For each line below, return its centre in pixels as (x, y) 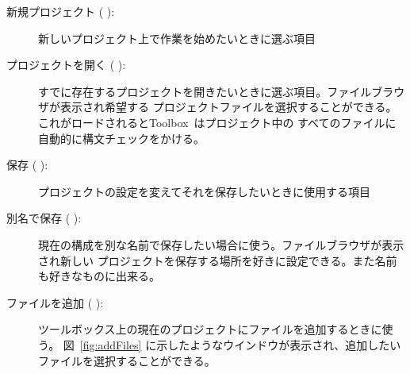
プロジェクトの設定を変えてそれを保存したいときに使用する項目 (204, 191)
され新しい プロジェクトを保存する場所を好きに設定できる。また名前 (218, 260)
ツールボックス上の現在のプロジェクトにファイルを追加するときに (210, 329)
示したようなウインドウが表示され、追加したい (279, 344)
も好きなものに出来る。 (99, 276)
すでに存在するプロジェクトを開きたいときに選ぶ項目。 (183, 91)
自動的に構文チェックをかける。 (121, 138)
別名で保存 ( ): (44, 218)
